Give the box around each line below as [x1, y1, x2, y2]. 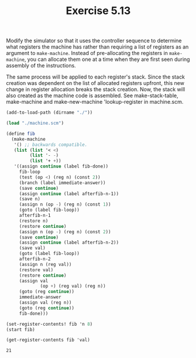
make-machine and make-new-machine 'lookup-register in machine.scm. [6, 98, 184, 105]
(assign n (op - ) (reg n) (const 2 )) [19, 229, 111, 235]
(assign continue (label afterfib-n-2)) [19, 240, 119, 246]
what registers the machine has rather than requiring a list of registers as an [6, 43, 189, 50]
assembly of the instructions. [6, 62, 76, 69]
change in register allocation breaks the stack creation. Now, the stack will [6, 86, 185, 93]
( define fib [6, 131, 35, 137]
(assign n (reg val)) [19, 261, 72, 267]
